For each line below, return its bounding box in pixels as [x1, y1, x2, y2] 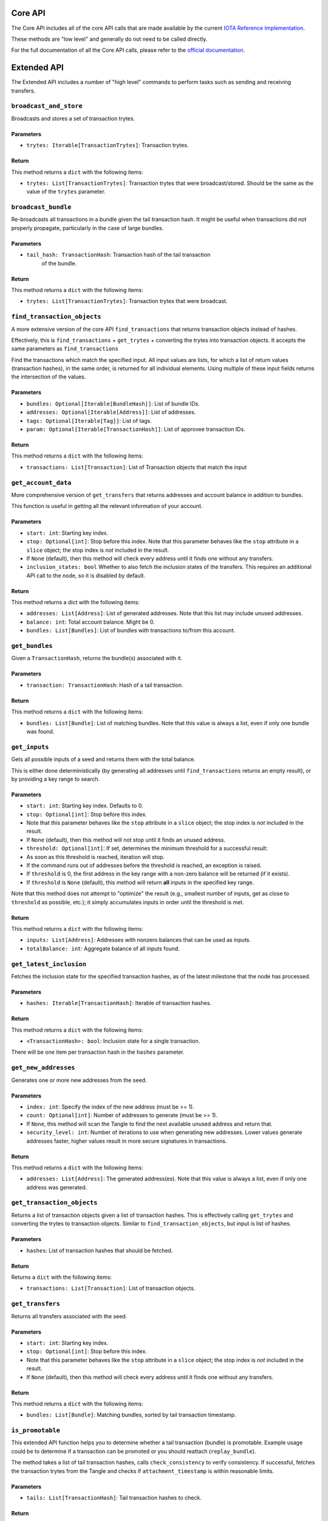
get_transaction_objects [11, 1199, 98, 1207]
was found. [26, 728, 55, 735]
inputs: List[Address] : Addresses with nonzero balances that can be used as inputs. [26, 936, 251, 944]
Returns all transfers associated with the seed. [11, 1312, 128, 1320]
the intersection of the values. [11, 373, 86, 380]
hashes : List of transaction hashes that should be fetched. [26, 1247, 173, 1254]
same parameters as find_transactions [11, 345, 118, 352]
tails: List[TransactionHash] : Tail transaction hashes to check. [26, 1494, 202, 1501]
